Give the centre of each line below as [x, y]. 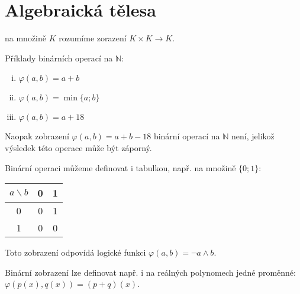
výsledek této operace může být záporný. [78, 147]
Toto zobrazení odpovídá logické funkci [75, 252]
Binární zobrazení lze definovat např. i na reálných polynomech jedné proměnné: [150, 272]
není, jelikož [253, 136]
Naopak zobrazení [37, 136]
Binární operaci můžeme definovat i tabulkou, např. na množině [120, 167]
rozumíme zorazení [93, 38]
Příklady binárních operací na [59, 58]
